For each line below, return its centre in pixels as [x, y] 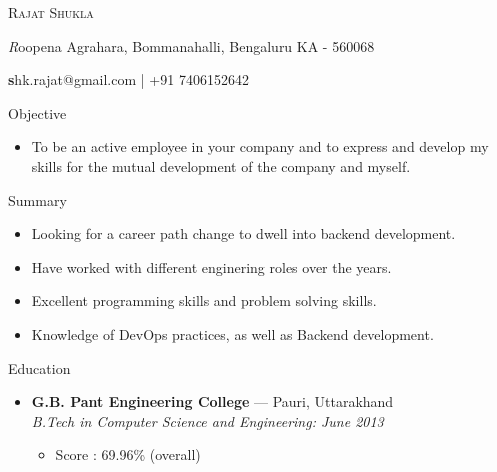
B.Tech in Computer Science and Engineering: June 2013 [207, 420]
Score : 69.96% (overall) [128, 454]
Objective [37, 112]
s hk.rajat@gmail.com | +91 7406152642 [128, 79]
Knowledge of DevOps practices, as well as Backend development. [232, 333]
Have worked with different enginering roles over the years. [211, 266]
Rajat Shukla [51, 12]
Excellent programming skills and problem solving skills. [204, 300]
